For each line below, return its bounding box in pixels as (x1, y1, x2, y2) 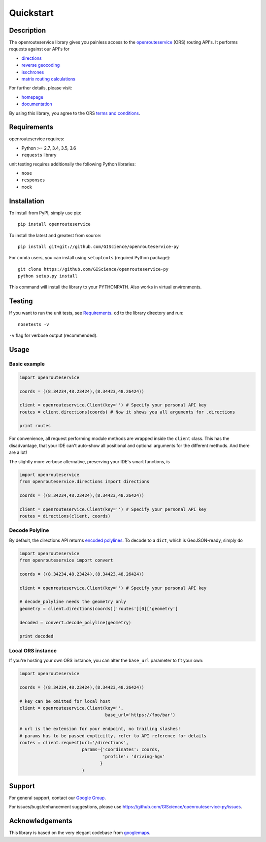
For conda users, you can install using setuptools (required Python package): (9, 255, 171, 261)
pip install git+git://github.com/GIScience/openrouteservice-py (18, 243, 179, 249)
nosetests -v (18, 321, 49, 327)
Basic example (9, 361, 45, 367)
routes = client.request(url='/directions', (19, 740, 129, 745)
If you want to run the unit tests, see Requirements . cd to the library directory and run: (9, 310, 184, 316)
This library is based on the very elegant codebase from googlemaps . (9, 830, 151, 836)
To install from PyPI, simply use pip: (9, 210, 82, 216)
